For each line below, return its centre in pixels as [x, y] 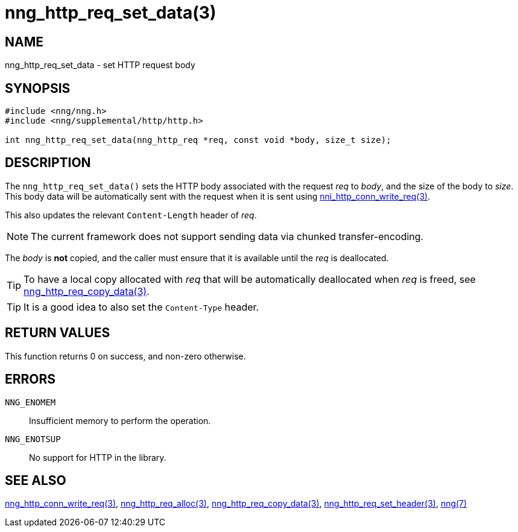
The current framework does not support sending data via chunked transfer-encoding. [227, 236]
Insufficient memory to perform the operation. [120, 420]
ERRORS [30, 379]
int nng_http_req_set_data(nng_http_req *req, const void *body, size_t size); [198, 140]
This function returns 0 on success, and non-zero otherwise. [125, 356]
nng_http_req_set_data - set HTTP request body [100, 65]
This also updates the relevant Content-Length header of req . [131, 215]
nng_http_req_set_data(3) [111, 13]
